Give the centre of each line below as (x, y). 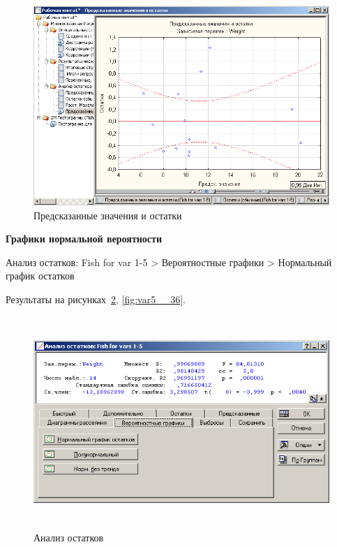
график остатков (40, 276)
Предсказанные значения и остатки (108, 215)
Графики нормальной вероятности (84, 239)
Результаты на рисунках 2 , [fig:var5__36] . (96, 299)
